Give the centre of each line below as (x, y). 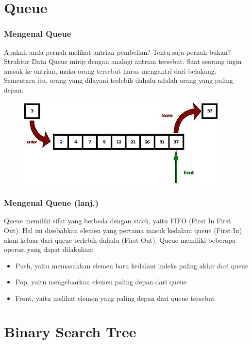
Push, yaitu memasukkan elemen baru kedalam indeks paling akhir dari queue (132, 265)
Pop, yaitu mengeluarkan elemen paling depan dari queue (101, 282)
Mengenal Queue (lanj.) (51, 203)
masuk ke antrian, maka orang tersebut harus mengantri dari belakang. (110, 70)
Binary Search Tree (70, 331)
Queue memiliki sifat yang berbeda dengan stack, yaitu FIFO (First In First (118, 221)
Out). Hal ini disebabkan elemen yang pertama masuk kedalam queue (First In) (123, 230)
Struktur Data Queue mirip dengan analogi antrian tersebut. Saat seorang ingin (123, 61)
